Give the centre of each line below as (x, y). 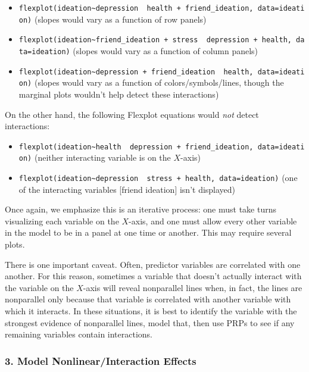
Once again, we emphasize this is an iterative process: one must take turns (141, 209)
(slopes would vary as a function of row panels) (120, 19)
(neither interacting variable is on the (102, 157)
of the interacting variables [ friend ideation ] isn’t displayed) (127, 189)
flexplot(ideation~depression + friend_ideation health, (136, 72)
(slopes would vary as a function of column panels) (166, 50)
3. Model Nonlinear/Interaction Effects (101, 360)
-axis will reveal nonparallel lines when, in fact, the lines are (193, 287)
